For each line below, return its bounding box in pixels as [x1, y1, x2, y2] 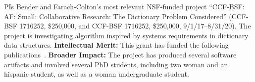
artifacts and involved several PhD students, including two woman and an [4, 59, 228, 69]
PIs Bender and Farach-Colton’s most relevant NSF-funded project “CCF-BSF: [4, 1, 245, 11]
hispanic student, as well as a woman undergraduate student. [4, 69, 189, 79]
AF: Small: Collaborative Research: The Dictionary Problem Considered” [4, 11, 227, 21]
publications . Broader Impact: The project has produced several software [4, 49, 237, 59]
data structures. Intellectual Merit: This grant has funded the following [4, 40, 229, 50]
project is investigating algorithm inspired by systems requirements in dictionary [4, 30, 249, 40]
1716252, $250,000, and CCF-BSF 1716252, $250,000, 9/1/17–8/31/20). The [19, 21, 251, 31]
